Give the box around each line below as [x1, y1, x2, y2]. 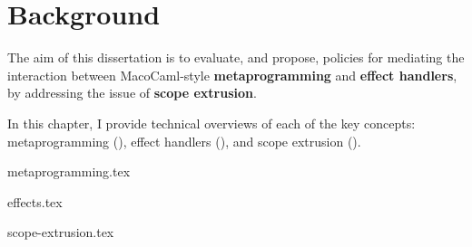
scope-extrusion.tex [7, 223, 114, 242]
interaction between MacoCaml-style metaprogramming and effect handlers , [7, 65, 457, 84]
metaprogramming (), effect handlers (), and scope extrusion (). [7, 131, 361, 150]
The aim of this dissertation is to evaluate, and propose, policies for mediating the [7, 48, 465, 67]
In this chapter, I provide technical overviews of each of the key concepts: [7, 113, 416, 132]
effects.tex [7, 192, 63, 211]
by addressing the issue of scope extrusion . [7, 83, 257, 102]
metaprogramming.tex [7, 162, 131, 181]
